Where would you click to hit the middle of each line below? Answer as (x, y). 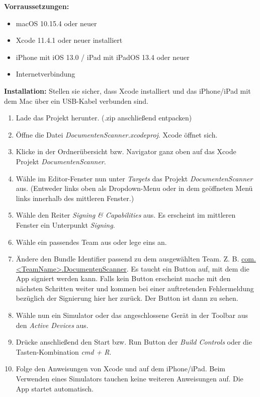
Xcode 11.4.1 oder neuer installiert (69, 40)
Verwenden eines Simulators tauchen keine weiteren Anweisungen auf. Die (129, 379)
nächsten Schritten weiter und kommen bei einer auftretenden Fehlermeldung (135, 288)
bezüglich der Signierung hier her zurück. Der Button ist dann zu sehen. (127, 298)
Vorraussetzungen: (37, 6)
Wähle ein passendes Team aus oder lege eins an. (91, 242)
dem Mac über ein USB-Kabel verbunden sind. (76, 101)
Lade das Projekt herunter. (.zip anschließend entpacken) (104, 118)
